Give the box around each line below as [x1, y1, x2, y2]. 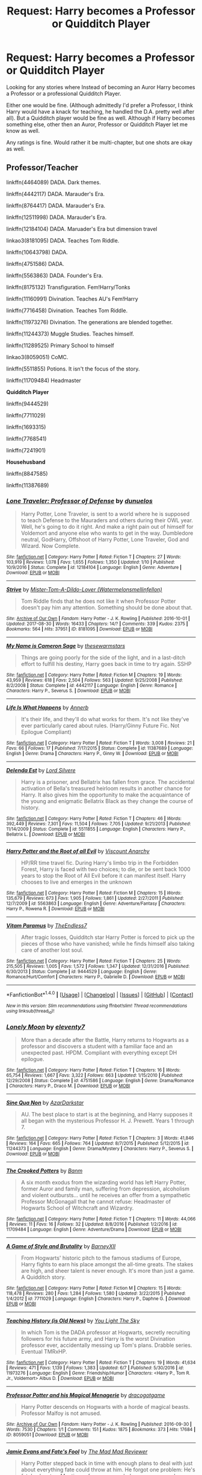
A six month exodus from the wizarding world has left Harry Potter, [20, 1179, 186, 1186]
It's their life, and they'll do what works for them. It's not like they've [20, 716, 189, 723]
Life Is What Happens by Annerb [6, 704, 89, 711]
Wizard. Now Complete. [20, 543, 80, 550]
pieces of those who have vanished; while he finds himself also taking [20, 940, 195, 947]
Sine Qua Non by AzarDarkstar [6, 1099, 84, 1106]
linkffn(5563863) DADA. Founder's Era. [6, 272, 103, 279]
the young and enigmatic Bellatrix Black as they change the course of [20, 798, 194, 805]
